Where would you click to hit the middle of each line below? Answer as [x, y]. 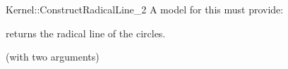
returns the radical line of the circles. [86, 33]
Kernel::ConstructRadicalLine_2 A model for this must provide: [145, 9]
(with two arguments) [53, 57]
